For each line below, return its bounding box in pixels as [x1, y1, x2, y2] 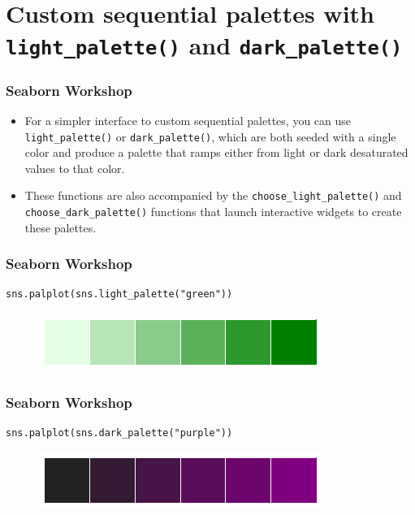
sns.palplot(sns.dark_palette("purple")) [6, 426, 233, 439]
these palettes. [24, 219, 97, 236]
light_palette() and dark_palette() [6, 28, 403, 62]
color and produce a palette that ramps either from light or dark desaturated [24, 144, 409, 161]
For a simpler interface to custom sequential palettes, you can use [24, 111, 352, 128]
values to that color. [24, 159, 125, 176]
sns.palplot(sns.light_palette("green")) [6, 288, 233, 301]
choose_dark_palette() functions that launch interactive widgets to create [24, 203, 402, 219]
